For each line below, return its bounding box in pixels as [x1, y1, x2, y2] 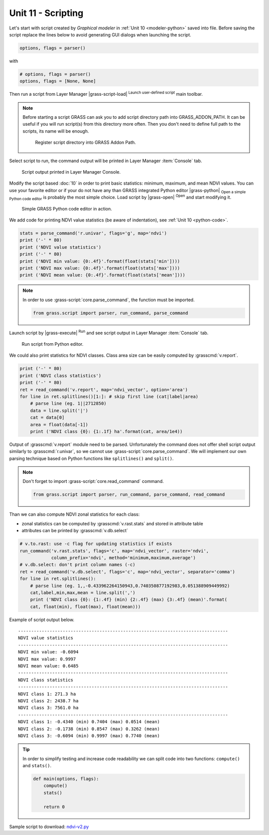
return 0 [43, 804, 65, 810]
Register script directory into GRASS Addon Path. [35, 140, 136, 146]
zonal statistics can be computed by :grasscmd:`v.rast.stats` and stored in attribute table [21, 520, 204, 526]
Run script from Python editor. [21, 341, 84, 347]
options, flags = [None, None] [19, 78, 97, 84]
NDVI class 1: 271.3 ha [18, 691, 76, 697]
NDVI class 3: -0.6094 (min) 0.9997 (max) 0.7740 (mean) [18, 733, 160, 738]
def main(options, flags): [33, 776, 99, 782]
